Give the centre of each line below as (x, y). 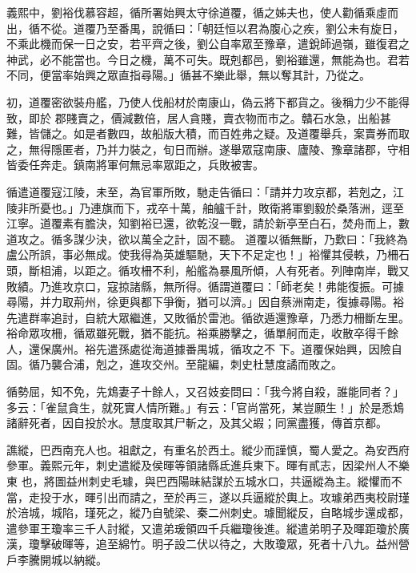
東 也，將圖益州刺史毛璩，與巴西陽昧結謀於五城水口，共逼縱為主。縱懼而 (199, 481)
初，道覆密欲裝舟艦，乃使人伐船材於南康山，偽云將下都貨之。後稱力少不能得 (208, 101)
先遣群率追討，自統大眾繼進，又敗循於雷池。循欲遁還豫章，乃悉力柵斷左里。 (208, 317)
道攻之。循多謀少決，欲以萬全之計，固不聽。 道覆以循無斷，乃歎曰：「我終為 (207, 238)
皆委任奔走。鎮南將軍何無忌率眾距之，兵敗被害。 (135, 165)
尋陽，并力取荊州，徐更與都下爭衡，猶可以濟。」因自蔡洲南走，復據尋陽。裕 (205, 302)
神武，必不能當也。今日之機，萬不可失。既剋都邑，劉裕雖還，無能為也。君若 (208, 59)
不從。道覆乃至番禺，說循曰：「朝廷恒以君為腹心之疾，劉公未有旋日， (222, 28)
